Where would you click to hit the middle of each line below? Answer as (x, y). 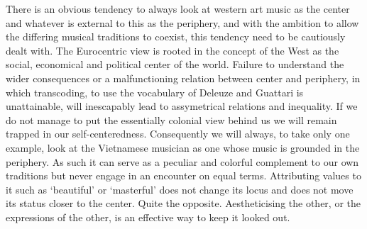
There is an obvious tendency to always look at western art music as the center (178, 9)
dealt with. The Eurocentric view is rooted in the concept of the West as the (172, 50)
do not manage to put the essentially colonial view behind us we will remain (171, 119)
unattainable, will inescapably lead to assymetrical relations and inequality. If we (182, 106)
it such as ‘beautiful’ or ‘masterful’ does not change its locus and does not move (180, 189)
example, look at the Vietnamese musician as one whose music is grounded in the (183, 147)
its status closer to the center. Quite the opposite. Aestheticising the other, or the (183, 203)
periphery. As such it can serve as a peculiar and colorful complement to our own (182, 161)
